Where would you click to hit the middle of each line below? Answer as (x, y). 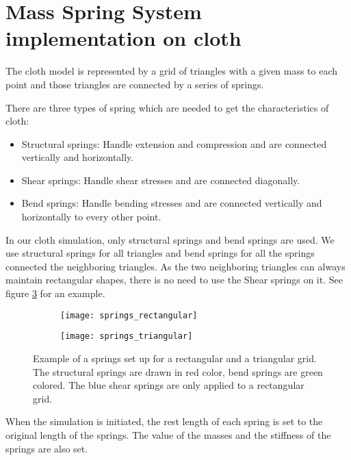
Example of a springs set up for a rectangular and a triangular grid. (175, 358)
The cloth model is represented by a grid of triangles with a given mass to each (172, 71)
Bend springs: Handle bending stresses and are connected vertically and (172, 203)
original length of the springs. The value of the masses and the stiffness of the (168, 434)
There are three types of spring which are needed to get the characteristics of (167, 107)
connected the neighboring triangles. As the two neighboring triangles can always (175, 266)
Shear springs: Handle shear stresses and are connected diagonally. (161, 180)
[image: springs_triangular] (127, 336)
